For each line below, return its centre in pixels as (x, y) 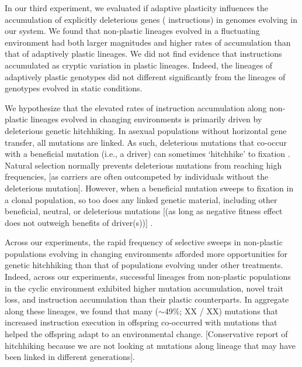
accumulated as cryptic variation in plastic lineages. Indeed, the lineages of (139, 65)
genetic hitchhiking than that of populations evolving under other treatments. (144, 265)
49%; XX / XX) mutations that (221, 311)
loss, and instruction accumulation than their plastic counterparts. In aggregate (147, 299)
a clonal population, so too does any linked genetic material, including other (141, 199)
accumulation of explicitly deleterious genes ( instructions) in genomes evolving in (151, 19)
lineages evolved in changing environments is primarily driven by (146, 119)
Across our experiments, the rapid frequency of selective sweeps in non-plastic (144, 242)
